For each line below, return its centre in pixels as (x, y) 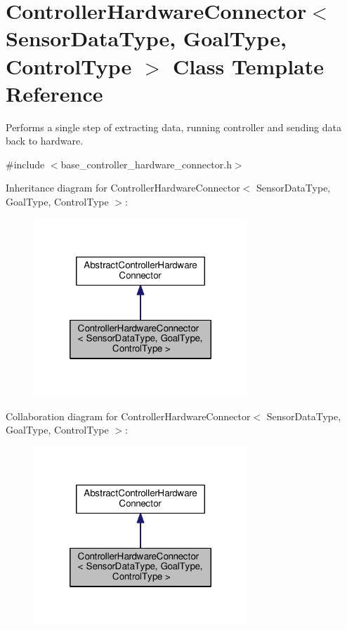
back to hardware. (45, 141)
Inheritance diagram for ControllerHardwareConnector (123, 188)
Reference (54, 93)
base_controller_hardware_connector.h (146, 164)
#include (25, 164)
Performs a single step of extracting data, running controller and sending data (173, 127)
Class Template (249, 66)
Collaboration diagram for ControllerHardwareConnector (128, 416)
